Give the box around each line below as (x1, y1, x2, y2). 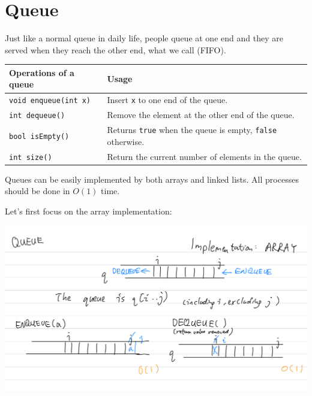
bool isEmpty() (9, 132, 70, 141)
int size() (9, 153, 52, 162)
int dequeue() (9, 111, 65, 120)
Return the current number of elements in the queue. (107, 150, 302, 162)
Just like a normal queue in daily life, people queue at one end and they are (5, 32, 283, 44)
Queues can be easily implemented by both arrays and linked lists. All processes (5, 173, 299, 185)
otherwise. (107, 135, 145, 147)
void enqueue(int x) (9, 96, 91, 105)
